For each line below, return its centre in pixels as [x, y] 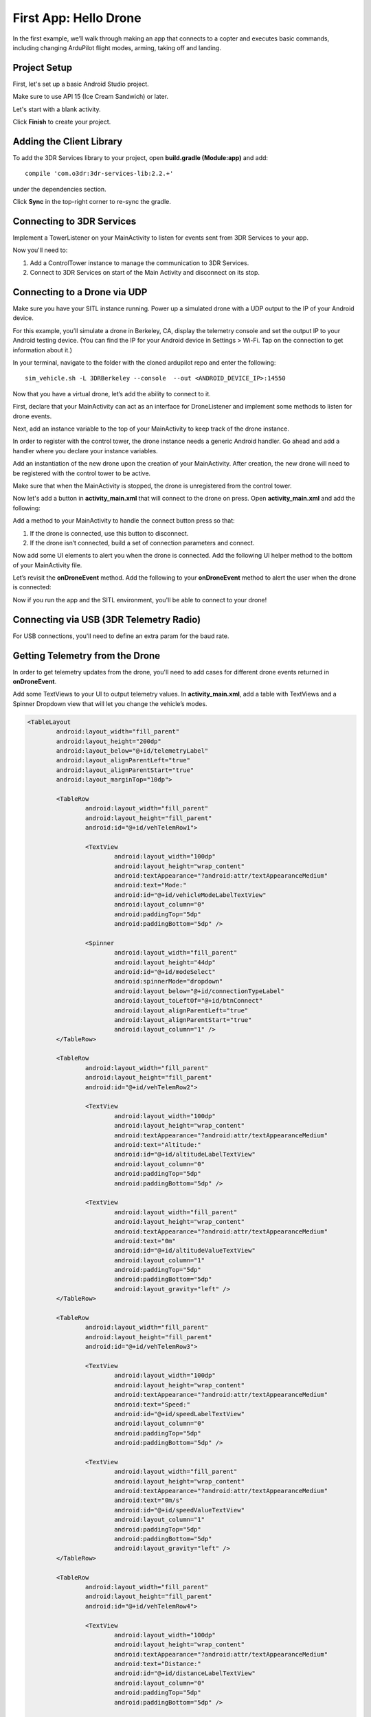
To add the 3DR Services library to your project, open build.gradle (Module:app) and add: [140, 157]
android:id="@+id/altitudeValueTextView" [184, 1251]
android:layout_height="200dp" [109, 741]
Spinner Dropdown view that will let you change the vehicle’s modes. [110, 703]
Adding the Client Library [68, 141]
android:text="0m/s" [148, 1500]
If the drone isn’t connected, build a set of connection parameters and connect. [142, 543]
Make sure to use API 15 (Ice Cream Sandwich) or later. [90, 97]
